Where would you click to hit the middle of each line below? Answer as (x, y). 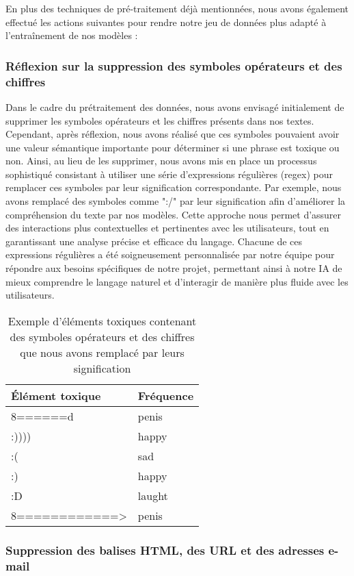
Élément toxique (56, 395)
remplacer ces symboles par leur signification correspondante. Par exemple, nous (174, 187)
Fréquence (166, 395)
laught (153, 495)
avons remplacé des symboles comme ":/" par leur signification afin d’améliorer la (176, 201)
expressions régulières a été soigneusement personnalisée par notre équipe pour (170, 254)
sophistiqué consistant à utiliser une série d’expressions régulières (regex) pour (169, 174)
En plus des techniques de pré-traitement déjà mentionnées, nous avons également (177, 8)
